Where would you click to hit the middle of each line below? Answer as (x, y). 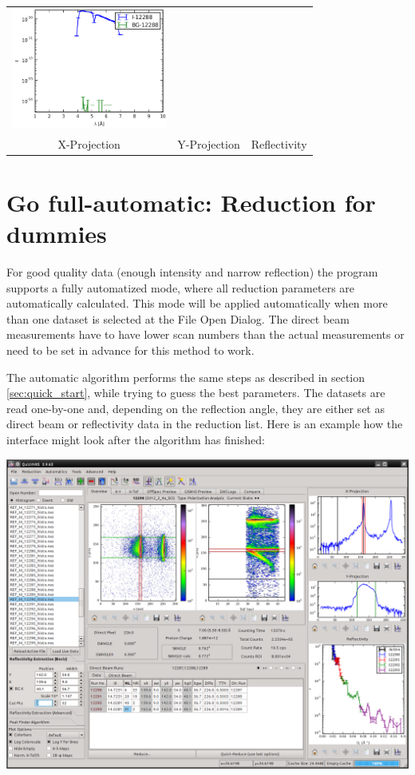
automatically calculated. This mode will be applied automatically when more (197, 303)
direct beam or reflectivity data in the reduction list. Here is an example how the (205, 424)
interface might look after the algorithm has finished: (136, 439)
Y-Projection (209, 143)
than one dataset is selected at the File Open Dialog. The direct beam (178, 318)
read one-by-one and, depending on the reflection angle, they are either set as (196, 408)
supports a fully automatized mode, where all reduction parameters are (181, 287)
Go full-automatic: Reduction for (191, 202)
